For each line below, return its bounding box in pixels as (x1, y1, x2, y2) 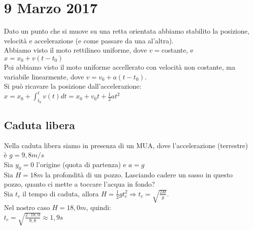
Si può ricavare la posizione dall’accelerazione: (4, 81, 142, 91)
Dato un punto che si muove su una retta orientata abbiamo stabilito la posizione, (4, 26, 250, 36)
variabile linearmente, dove (4, 71, 84, 81)
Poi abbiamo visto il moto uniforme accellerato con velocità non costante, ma (4, 61, 235, 72)
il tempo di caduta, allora (22, 188, 99, 198)
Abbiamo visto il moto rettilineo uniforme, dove (4, 45, 147, 55)
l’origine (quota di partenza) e (36, 159, 126, 169)
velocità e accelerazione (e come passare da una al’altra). (4, 35, 174, 45)
